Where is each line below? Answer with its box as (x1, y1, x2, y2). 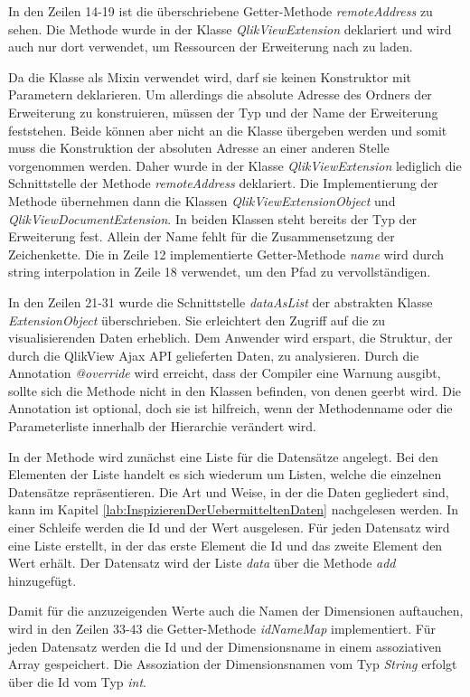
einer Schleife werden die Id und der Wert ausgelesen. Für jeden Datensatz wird (8, 518, 450, 537)
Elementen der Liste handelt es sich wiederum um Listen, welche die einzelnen (8, 465, 442, 484)
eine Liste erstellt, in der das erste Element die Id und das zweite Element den (8, 535, 443, 554)
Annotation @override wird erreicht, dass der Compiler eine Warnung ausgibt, (8, 363, 441, 382)
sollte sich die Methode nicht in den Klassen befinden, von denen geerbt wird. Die (8, 381, 462, 400)
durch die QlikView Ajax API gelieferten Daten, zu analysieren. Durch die (8, 345, 419, 364)
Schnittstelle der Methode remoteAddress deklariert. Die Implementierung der (8, 174, 438, 193)
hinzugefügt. (8, 570, 77, 589)
